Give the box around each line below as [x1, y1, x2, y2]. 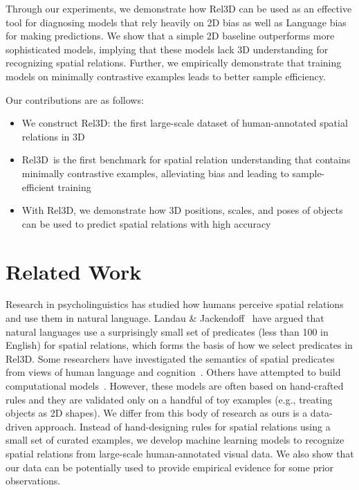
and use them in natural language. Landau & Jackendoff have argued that [6, 311, 324, 325]
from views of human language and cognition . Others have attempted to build [6, 365, 341, 379]
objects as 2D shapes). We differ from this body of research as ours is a [6, 406, 308, 420]
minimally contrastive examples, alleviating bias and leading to [21, 165, 289, 180]
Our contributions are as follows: [6, 92, 144, 107]
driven [6, 419, 33, 433]
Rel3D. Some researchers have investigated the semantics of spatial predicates [6, 351, 335, 365]
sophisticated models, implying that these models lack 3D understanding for [6, 42, 329, 56]
